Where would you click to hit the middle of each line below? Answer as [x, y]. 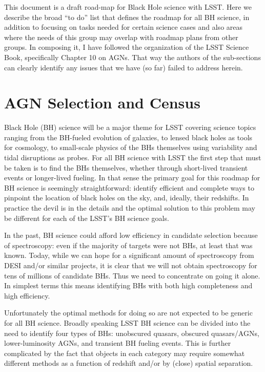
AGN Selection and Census [102, 103]
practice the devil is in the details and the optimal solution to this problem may [130, 208]
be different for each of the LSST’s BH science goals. [87, 218]
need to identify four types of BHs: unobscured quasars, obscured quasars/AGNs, [132, 333]
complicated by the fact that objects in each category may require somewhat [125, 353]
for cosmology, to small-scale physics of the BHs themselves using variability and [131, 147]
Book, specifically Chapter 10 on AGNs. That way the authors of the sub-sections [132, 57]
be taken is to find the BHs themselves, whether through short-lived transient [126, 167]
